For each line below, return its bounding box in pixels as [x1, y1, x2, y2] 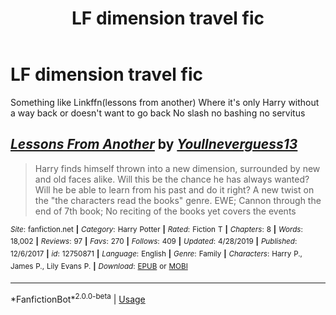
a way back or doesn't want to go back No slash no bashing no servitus [10, 107, 306, 119]
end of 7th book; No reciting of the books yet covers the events [34, 205, 297, 217]
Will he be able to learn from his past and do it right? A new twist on [34, 183, 315, 196]
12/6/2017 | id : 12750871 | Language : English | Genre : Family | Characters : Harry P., [10, 249, 303, 259]
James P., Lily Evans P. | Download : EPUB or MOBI [10, 261, 188, 271]
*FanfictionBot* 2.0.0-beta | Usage [10, 292, 146, 306]
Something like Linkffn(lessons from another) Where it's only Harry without [10, 96, 320, 108]
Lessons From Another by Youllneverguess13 [10, 136, 298, 153]
